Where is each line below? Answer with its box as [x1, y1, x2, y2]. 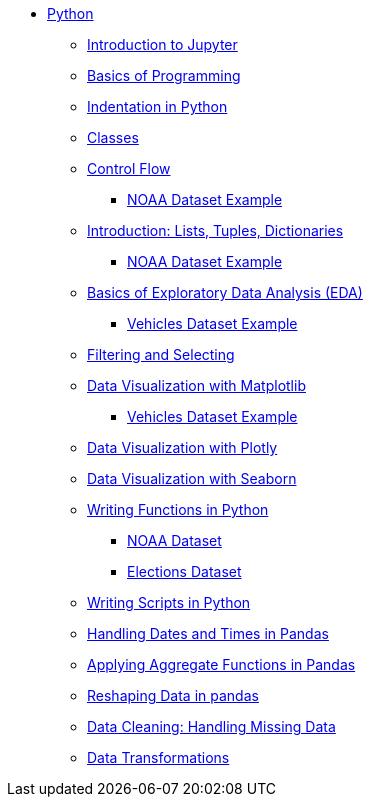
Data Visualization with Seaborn [87, 470, 297, 487]
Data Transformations [87, 749, 230, 766]
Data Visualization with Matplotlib [87, 377, 306, 394]
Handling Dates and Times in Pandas [87, 625, 329, 642]
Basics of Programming [87, 67, 241, 84]
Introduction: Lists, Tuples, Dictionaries [87, 222, 344, 239]
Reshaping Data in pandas [87, 687, 259, 704]
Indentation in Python [87, 98, 228, 115]
